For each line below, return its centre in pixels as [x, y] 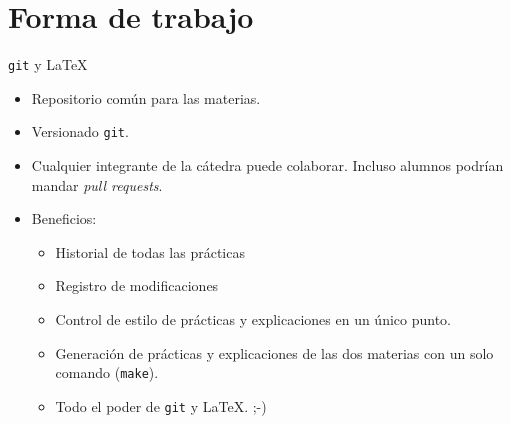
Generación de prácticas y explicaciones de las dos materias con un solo [274, 352]
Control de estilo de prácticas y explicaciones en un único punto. [253, 319]
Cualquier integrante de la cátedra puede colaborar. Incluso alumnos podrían [267, 165]
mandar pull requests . [97, 184]
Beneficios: [64, 218]
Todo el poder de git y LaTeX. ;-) [161, 405]
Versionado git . [80, 131]
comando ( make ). [107, 372]
